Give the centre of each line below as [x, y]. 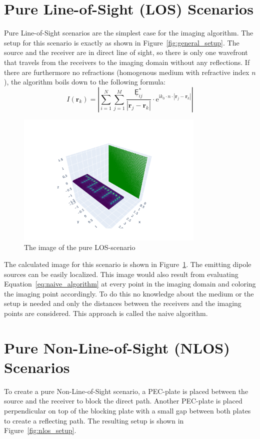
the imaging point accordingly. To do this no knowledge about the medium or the [129, 293]
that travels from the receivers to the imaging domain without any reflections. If [127, 62]
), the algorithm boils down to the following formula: [85, 82]
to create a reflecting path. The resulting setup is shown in [94, 420]
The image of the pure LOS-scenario [80, 247]
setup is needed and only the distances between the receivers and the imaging [123, 303]
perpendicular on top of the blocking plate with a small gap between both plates [127, 411]
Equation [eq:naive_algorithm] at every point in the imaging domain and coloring [130, 284]
